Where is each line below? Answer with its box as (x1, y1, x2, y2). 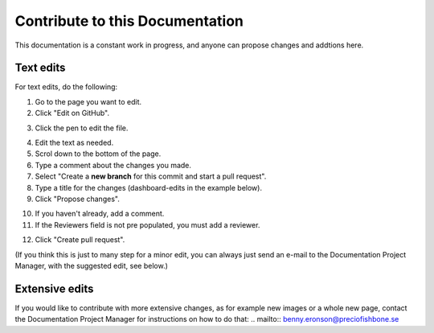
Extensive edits (14, 282, 94, 295)
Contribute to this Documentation (14, 12, 244, 30)
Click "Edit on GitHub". (35, 109, 110, 118)
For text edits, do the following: (14, 82, 118, 92)
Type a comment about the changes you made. (35, 160, 192, 170)
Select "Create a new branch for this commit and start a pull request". (35, 171, 267, 181)
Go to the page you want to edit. (35, 97, 142, 106)
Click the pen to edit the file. (35, 123, 129, 133)
